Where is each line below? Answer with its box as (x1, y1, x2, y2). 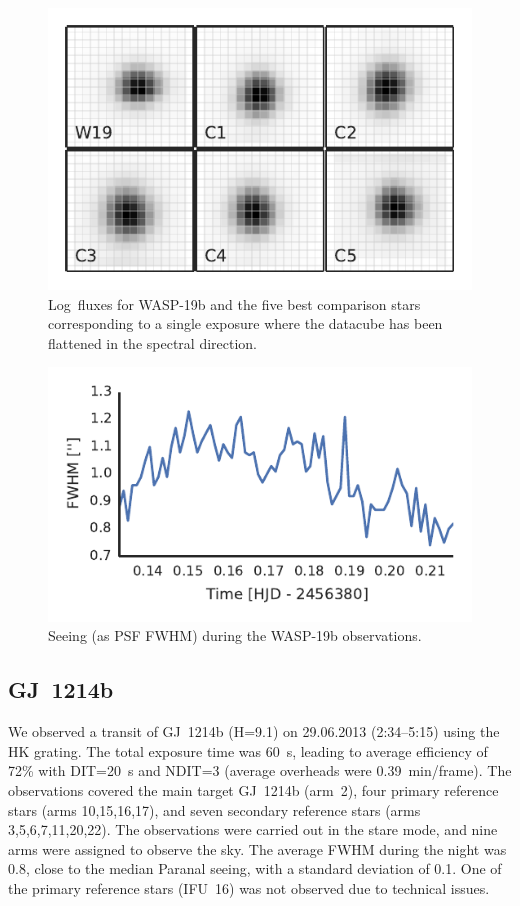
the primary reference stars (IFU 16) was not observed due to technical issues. (8, 878, 490, 899)
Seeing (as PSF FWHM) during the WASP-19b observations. (48, 625, 422, 646)
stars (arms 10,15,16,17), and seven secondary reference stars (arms (8, 799, 421, 820)
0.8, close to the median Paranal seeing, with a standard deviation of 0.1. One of (8, 858, 502, 879)
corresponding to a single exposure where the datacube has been (48, 313, 443, 334)
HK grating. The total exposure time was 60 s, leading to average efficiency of (8, 740, 488, 761)
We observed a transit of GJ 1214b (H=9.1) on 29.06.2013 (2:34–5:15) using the (8, 721, 500, 742)
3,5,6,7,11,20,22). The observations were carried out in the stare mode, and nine (8, 819, 498, 840)
